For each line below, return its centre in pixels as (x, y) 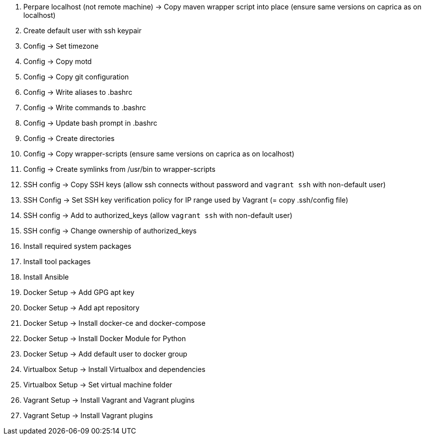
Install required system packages (77, 246)
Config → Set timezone (61, 46)
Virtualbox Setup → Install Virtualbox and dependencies (114, 369)
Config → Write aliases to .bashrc (78, 92)
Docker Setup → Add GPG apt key (79, 292)
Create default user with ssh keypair (82, 31)
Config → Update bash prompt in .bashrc (90, 123)
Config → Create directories (69, 138)
